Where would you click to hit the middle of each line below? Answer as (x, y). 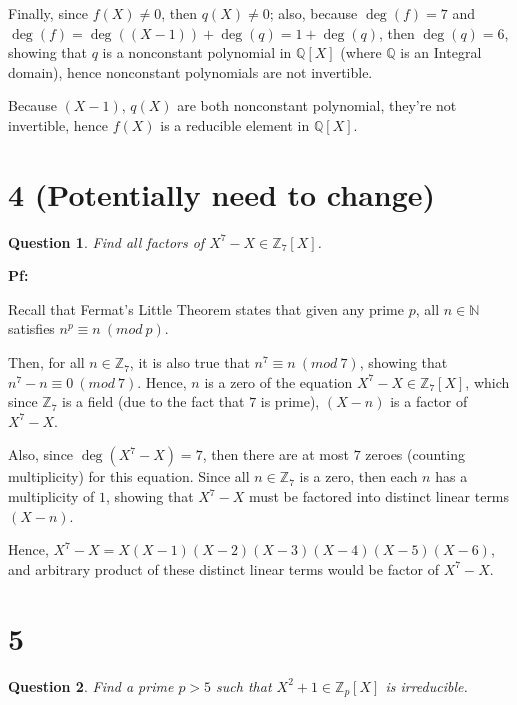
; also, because (313, 13)
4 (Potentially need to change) (222, 193)
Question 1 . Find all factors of (106, 241)
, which (487, 381)
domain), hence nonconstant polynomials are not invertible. (190, 71)
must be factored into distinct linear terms (379, 496)
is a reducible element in (235, 124)
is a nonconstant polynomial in (197, 52)
